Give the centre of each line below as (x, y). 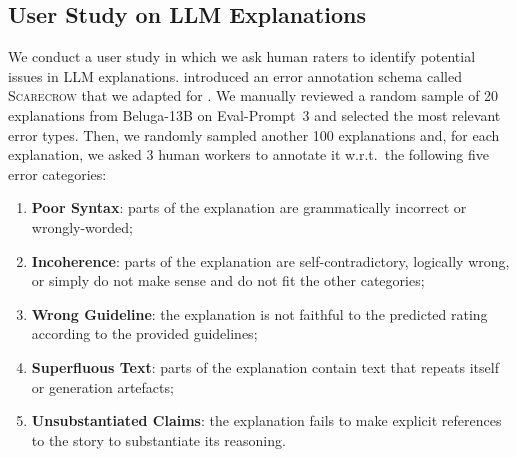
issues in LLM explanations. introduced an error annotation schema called (235, 75)
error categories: (57, 173)
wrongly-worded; (82, 226)
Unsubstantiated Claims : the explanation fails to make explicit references (266, 420)
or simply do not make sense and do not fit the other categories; (228, 280)
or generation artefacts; (102, 386)
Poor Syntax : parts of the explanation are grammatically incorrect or (249, 207)
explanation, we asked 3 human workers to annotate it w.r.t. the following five (248, 154)
